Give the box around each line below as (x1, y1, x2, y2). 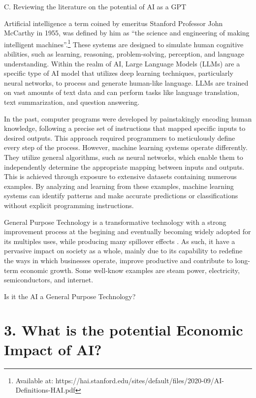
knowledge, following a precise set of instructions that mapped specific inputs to (4, 123, 246, 133)
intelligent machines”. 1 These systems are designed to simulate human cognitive (4, 37, 244, 49)
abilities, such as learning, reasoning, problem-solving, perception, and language (4, 49, 244, 59)
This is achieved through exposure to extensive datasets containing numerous (4, 171, 237, 182)
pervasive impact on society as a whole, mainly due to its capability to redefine (4, 245, 243, 256)
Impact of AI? (4, 339, 102, 359)
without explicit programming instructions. (4, 200, 134, 210)
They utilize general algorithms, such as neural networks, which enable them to (4, 152, 243, 162)
